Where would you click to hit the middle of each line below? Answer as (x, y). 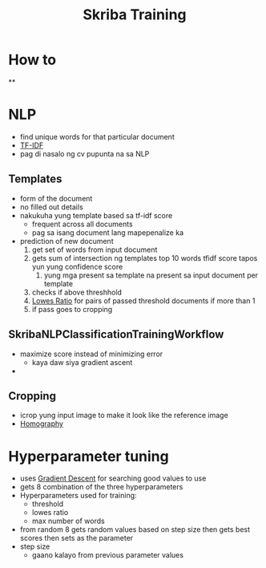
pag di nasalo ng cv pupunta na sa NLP (85, 153)
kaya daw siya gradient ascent (82, 362)
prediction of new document (66, 241)
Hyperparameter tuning (89, 456)
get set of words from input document (95, 250)
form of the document (56, 198)
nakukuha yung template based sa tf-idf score (96, 215)
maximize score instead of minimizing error (91, 354)
